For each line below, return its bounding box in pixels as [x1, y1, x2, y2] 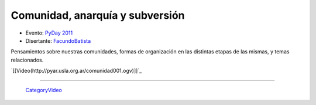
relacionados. [11, 56, 44, 63]
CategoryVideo [25, 86, 63, 93]
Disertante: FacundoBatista [25, 37, 91, 44]
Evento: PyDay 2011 [25, 29, 73, 36]
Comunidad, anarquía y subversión [11, 9, 185, 22]
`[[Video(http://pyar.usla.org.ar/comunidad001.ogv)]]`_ [11, 67, 142, 74]
